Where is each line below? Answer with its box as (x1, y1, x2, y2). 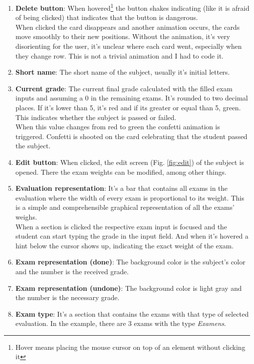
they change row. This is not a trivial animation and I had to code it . (15, 50, 224, 61)
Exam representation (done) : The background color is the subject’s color (15, 257, 246, 267)
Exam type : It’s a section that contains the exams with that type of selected (15, 308, 249, 319)
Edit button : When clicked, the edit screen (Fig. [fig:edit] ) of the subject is (15, 157, 244, 167)
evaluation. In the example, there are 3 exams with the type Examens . (15, 318, 226, 328)
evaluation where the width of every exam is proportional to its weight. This (15, 192, 245, 202)
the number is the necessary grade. (15, 292, 120, 303)
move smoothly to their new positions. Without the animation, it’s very (15, 31, 230, 41)
